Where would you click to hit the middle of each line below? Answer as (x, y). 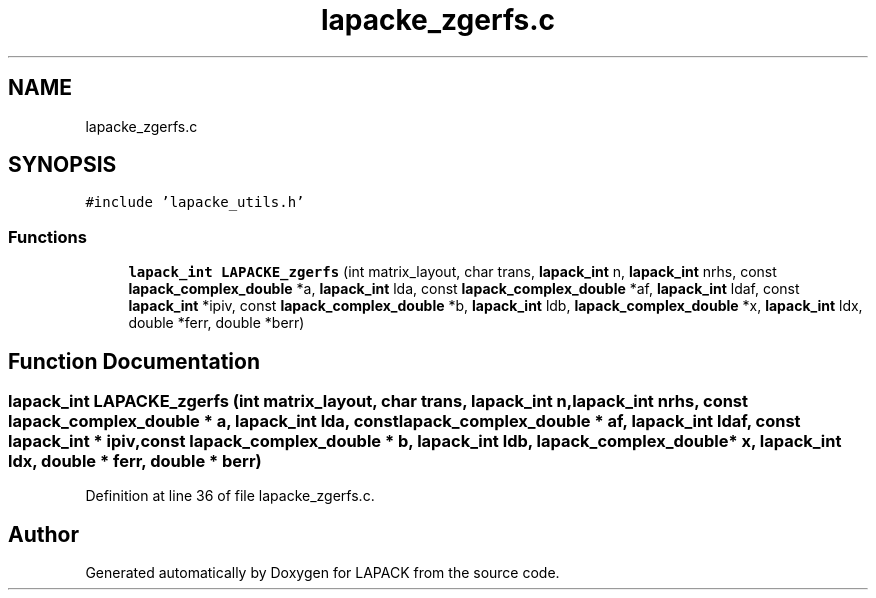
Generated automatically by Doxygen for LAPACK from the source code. (322, 573)
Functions (47, 236)
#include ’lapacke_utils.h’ (195, 202)
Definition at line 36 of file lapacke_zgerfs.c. (230, 496)
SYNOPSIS (62, 165)
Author (43, 534)
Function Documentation (134, 361)
